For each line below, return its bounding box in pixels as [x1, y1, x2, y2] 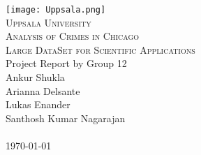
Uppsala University [6, 15, 91, 29]
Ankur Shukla [6, 70, 65, 84]
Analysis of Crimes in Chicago [6, 29, 140, 43]
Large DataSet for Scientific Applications [6, 42, 195, 57]
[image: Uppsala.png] [6, 5, 106, 15]
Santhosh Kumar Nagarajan [6, 110, 126, 125]
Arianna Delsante [6, 83, 80, 98]
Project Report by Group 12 [6, 56, 127, 71]
